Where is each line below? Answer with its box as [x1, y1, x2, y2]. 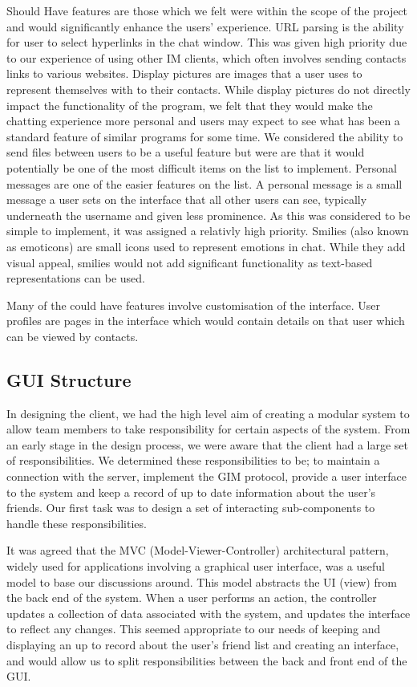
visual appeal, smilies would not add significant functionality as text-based [6, 254, 373, 270]
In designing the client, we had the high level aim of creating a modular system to [6, 404, 410, 421]
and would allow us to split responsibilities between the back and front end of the [6, 652, 407, 669]
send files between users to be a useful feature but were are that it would [6, 144, 365, 161]
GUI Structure [6, 367, 132, 392]
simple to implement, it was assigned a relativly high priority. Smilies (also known [6, 222, 409, 239]
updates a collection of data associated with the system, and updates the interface [6, 604, 411, 621]
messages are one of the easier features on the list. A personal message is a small [6, 175, 403, 192]
